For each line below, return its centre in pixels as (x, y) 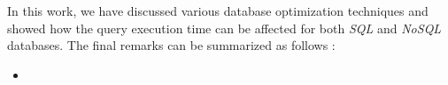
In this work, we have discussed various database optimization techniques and (218, 11)
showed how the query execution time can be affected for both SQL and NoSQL (224, 28)
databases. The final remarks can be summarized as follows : (171, 45)
